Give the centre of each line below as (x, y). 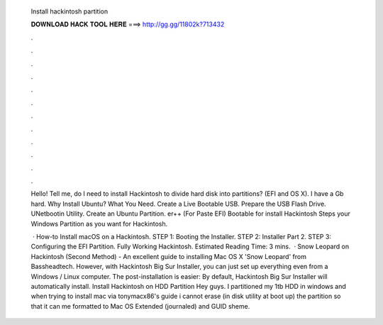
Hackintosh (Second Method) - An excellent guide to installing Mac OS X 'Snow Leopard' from (168, 256)
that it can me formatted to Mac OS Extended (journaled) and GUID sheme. (140, 306)
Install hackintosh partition (70, 11)
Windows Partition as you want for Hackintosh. (99, 224)
